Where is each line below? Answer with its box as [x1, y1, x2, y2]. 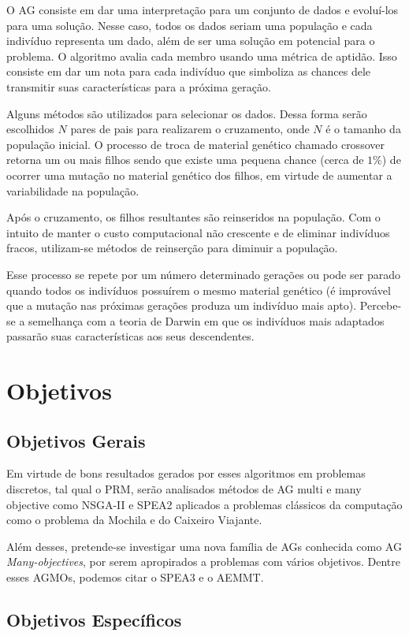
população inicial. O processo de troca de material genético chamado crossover [6, 136, 385, 152]
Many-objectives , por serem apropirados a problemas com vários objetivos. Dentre [6, 553, 400, 570]
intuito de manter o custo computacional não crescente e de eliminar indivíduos [6, 224, 390, 240]
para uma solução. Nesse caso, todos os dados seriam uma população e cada [6, 17, 373, 33]
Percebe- [359, 297, 402, 314]
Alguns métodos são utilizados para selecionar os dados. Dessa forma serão [6, 105, 367, 121]
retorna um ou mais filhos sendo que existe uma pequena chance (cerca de [6, 151, 364, 168]
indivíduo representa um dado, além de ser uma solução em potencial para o [6, 32, 375, 49]
